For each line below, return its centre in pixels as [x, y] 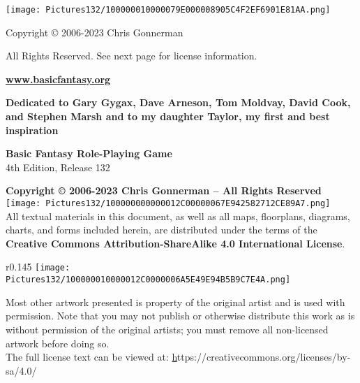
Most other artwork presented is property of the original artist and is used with [175, 302]
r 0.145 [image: [38, 267]
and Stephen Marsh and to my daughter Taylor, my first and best [168, 116]
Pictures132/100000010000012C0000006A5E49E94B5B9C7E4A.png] [148, 280]
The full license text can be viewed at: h [91, 357]
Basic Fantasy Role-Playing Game [89, 153]
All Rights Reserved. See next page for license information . [132, 56]
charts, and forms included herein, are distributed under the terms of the [162, 230]
